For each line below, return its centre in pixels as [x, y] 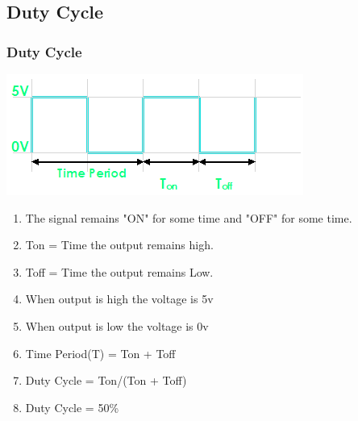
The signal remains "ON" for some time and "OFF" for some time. [189, 217]
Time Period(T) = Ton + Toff [100, 353]
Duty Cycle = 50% [72, 407]
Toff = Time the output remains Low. [119, 271]
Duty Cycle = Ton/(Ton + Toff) [106, 380]
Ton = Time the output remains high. [119, 245]
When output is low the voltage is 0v [117, 325]
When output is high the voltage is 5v [119, 299]
